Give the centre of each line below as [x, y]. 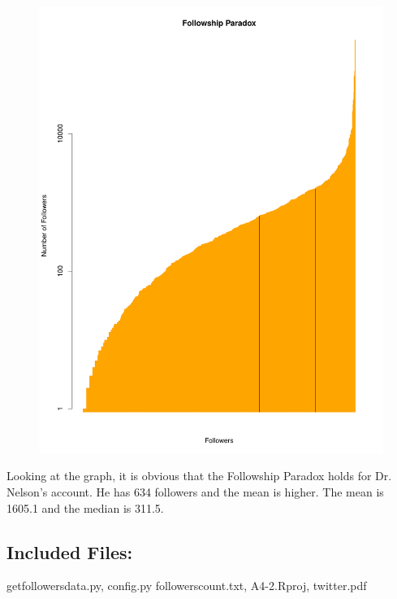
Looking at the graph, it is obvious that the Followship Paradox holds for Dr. [199, 476]
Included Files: [70, 551]
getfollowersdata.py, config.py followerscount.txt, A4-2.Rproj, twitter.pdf [187, 586]
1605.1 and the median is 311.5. [85, 507]
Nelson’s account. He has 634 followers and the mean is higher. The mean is [195, 492]
